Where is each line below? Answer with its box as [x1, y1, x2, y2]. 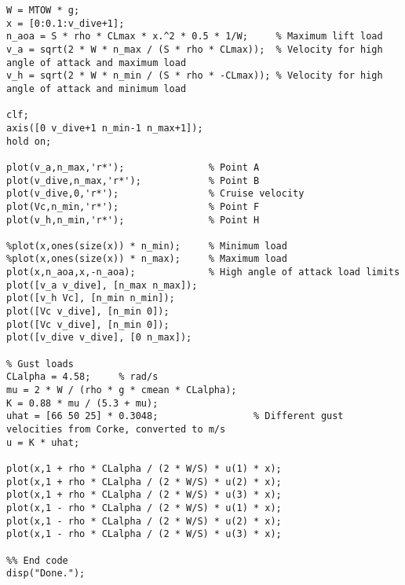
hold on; [6, 135, 52, 147]
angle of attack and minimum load [6, 83, 187, 94]
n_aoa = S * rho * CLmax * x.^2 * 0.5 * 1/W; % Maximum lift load [6, 31, 383, 42]
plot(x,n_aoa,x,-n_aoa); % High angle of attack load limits [6, 267, 400, 278]
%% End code [6, 554, 68, 566]
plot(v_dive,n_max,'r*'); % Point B [6, 175, 260, 186]
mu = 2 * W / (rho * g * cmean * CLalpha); [6, 384, 237, 396]
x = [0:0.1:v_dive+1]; [6, 17, 125, 29]
